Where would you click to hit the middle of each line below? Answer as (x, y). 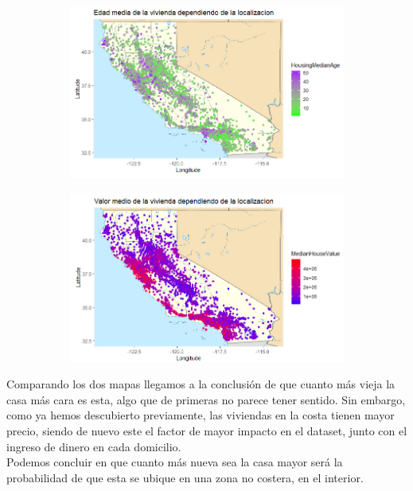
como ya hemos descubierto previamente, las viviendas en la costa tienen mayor (201, 415)
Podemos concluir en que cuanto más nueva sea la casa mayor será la (175, 462)
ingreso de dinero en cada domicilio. (94, 446)
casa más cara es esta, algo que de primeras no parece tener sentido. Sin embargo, (206, 399)
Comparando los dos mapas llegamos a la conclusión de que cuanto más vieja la (201, 384)
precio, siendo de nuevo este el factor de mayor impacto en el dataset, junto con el (207, 430)
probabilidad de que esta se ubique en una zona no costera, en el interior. (185, 477)
